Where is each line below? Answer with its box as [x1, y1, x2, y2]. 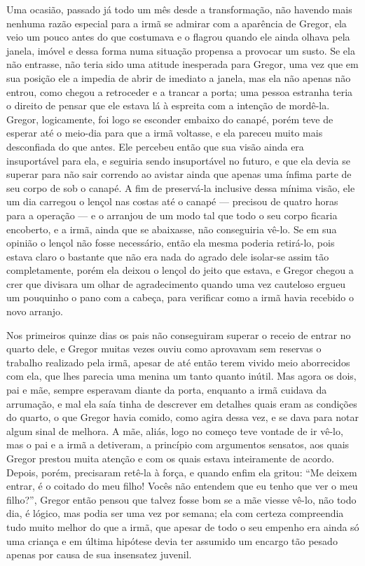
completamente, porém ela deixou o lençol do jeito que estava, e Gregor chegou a [6, 263, 354, 277]
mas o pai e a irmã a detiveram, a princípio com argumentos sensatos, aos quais [6, 437, 350, 452]
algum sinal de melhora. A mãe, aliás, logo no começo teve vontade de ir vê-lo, [6, 423, 343, 438]
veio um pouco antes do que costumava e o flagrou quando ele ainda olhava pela [6, 29, 350, 44]
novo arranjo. [6, 304, 63, 319]
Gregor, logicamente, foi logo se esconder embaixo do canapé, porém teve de [6, 111, 333, 126]
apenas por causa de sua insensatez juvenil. [6, 547, 192, 562]
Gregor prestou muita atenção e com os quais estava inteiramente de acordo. [6, 451, 334, 465]
